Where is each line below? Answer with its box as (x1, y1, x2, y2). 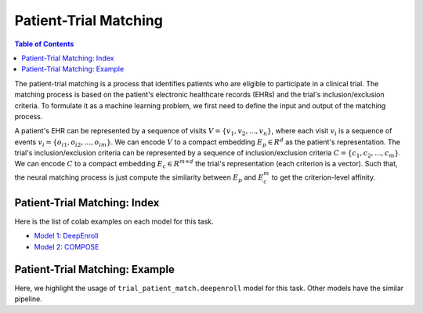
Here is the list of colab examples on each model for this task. (14, 217, 215, 226)
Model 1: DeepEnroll (34, 231, 99, 241)
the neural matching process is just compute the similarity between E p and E (14, 173, 264, 184)
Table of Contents (14, 39, 74, 49)
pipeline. (14, 294, 42, 304)
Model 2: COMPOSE (34, 242, 99, 251)
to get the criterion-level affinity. (271, 173, 376, 182)
